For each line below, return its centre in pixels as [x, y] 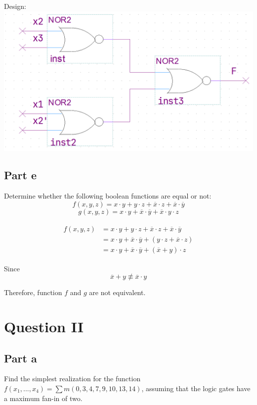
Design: [15, 6]
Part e [21, 175]
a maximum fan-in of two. [43, 398]
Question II [44, 326]
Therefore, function [33, 292]
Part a [21, 358]
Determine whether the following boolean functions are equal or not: [108, 195]
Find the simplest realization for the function [72, 379]
